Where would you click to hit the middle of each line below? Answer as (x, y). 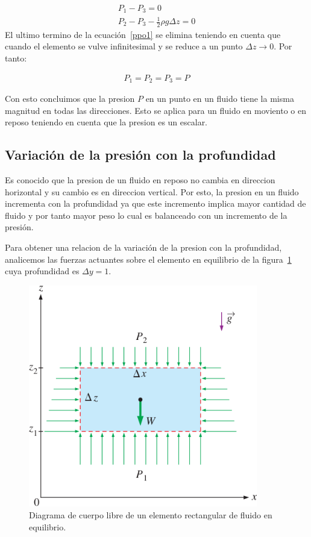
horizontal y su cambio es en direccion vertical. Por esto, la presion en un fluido (152, 191)
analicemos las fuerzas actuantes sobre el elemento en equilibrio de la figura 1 (148, 259)
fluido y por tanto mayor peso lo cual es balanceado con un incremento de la (146, 215)
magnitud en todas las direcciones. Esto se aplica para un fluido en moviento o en (155, 110)
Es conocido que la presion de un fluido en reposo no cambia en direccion (140, 180)
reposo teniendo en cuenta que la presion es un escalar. (106, 122)
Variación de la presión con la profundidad (140, 155)
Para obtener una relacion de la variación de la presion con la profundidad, (143, 247)
